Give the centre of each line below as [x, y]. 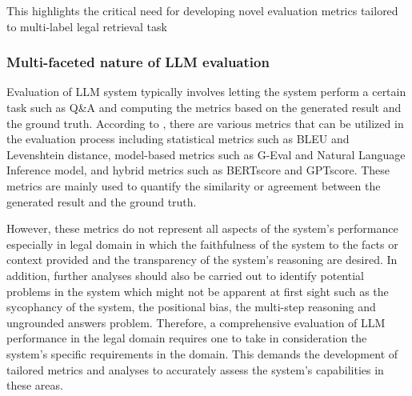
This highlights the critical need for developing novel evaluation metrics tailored [202, 10]
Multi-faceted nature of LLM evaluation [138, 62]
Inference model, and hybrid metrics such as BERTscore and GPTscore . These [198, 170]
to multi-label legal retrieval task [87, 26]
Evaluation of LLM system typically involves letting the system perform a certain [206, 92]
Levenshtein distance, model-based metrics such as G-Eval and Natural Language [206, 154]
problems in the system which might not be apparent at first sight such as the [198, 291]
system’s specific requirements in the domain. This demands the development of [202, 353]
